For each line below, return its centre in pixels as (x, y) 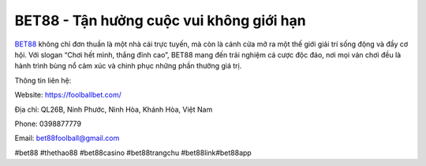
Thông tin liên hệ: (43, 80)
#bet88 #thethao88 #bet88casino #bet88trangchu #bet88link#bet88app (133, 153)
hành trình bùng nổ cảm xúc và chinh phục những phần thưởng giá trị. (128, 66)
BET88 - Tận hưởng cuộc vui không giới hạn (161, 20)
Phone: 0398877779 (48, 124)
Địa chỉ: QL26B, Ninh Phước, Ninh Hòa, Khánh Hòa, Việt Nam (114, 109)
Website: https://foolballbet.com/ (68, 95)
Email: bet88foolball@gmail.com (67, 138)
